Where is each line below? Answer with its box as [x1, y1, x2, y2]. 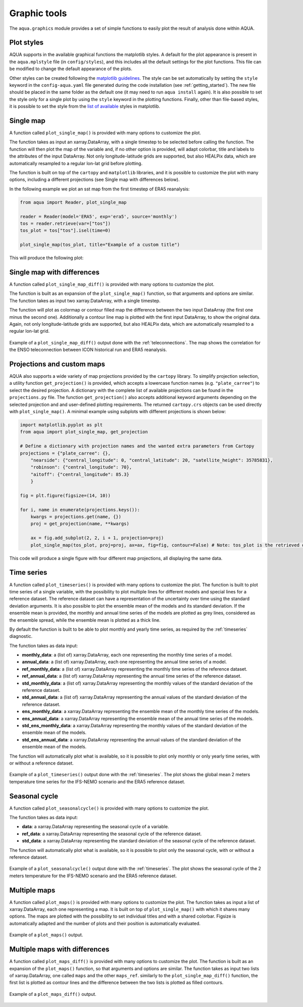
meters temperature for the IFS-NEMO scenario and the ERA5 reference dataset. [9, 873, 177, 879]
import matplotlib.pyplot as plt [20, 422, 103, 428]
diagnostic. [9, 633, 33, 639]
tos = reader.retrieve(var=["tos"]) [20, 220, 111, 226]
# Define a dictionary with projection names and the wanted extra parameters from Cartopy [20, 443, 255, 449]
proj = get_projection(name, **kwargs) [30, 521, 130, 527]
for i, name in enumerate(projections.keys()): [20, 507, 140, 513]
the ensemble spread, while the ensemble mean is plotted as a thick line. [9, 617, 161, 623]
